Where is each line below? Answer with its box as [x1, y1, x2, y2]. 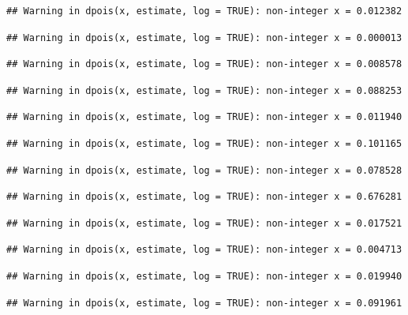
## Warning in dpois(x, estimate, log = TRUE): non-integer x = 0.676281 [6, 191, 402, 203]
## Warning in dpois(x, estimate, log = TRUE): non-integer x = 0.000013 [6, 32, 402, 43]
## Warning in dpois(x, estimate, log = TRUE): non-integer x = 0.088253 [6, 84, 402, 96]
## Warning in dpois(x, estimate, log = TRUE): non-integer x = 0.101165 [6, 137, 402, 149]
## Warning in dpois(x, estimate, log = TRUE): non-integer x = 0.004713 [6, 244, 402, 256]
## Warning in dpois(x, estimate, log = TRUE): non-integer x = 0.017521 [6, 217, 402, 229]
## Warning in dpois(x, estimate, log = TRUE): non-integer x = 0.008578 [6, 58, 402, 70]
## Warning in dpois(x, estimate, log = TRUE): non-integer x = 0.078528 [6, 164, 402, 176]
